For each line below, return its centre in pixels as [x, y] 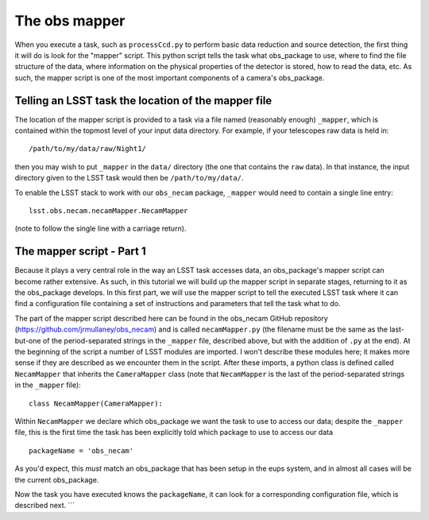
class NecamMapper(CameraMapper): [96, 403]
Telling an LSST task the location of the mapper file [143, 101]
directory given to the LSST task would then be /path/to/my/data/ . [129, 178]
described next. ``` [45, 506]
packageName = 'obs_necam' [81, 450]
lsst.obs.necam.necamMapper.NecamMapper [108, 210]
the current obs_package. [57, 479]
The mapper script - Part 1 [80, 252]
